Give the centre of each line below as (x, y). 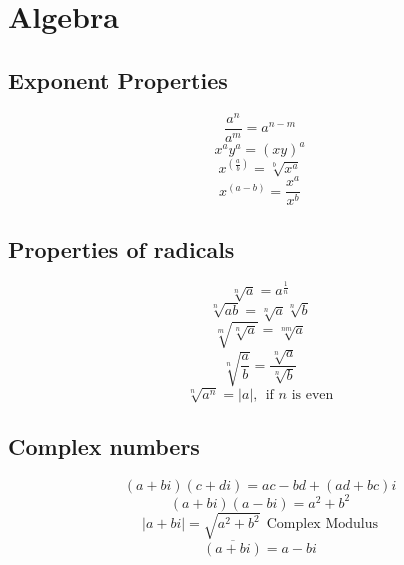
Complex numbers (104, 446)
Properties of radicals (121, 248)
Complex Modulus (322, 524)
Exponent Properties (118, 79)
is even (312, 394)
